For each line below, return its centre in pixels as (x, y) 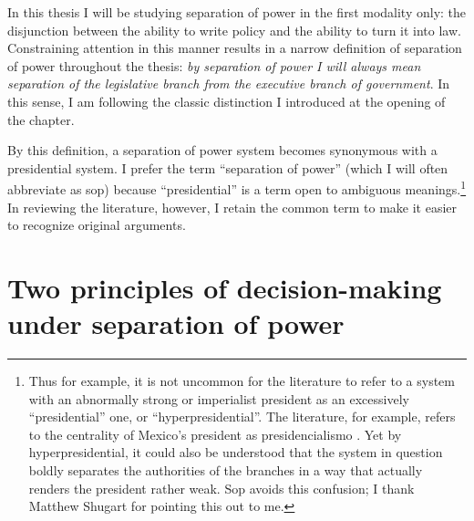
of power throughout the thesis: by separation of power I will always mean (214, 65)
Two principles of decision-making (225, 287)
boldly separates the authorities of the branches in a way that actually (226, 470)
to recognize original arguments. (97, 225)
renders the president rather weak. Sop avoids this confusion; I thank (222, 488)
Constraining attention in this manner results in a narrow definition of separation (235, 48)
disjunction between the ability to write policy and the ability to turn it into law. (234, 30)
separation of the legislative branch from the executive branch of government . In (229, 83)
